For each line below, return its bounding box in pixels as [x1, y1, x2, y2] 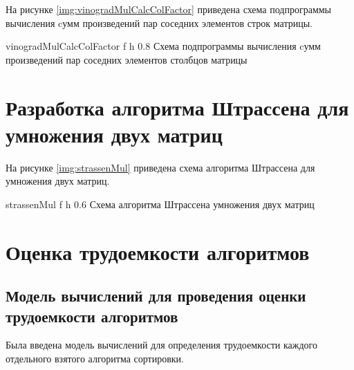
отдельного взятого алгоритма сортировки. [6, 351, 184, 366]
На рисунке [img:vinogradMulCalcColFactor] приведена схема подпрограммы [6, 2, 332, 16]
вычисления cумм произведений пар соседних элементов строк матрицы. [6, 15, 313, 30]
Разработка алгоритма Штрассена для [6, 93, 349, 121]
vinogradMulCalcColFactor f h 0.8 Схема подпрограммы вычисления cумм [6, 39, 321, 53]
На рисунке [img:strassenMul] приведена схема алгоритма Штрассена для [6, 160, 315, 174]
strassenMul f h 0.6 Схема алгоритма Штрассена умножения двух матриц [6, 196, 315, 211]
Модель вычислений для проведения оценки [6, 285, 306, 306]
